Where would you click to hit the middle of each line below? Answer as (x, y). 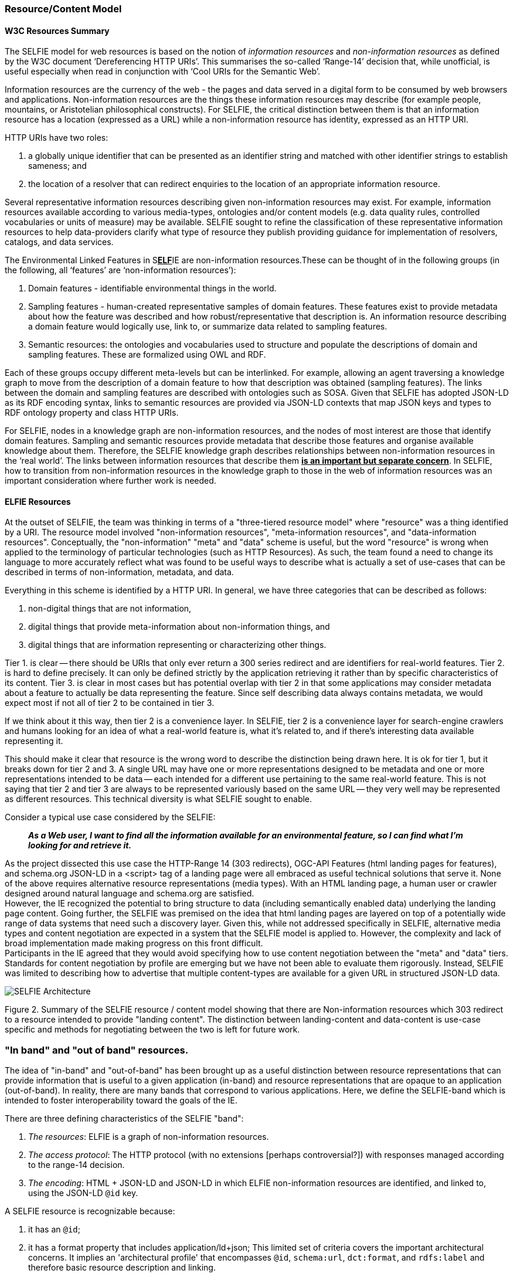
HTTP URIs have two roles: (57, 138)
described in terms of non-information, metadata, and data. (119, 572)
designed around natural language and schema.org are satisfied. (130, 894)
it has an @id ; (54, 1230)
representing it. (34, 741)
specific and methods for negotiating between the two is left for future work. (152, 1030)
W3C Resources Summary (57, 30)
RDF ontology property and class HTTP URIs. (92, 413)
